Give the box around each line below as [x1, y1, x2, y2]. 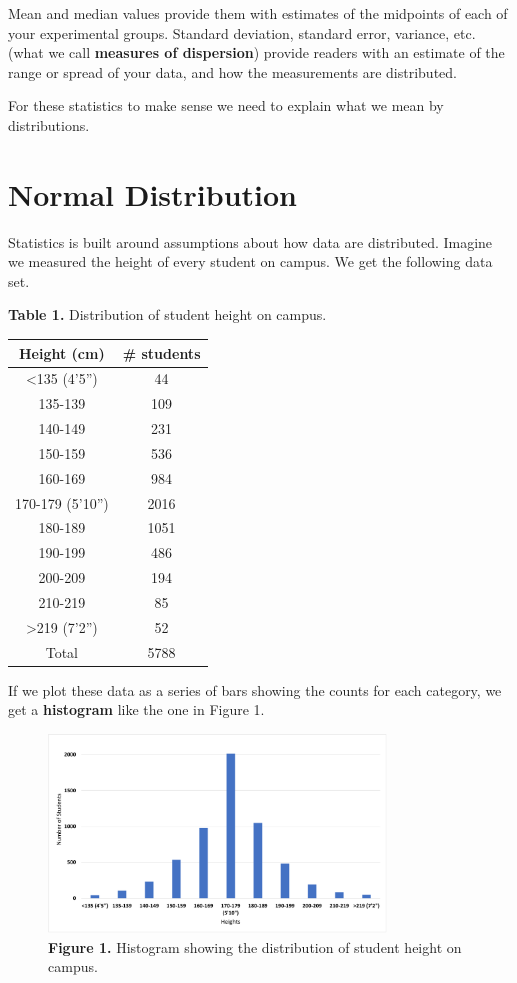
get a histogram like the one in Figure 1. [8, 699, 265, 720]
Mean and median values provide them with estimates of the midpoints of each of [8, 3, 508, 23]
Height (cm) [19, 342, 105, 363]
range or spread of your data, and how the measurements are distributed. [8, 61, 457, 82]
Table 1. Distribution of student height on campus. [8, 304, 327, 325]
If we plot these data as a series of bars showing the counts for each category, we [8, 679, 502, 700]
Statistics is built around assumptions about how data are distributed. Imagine [8, 231, 493, 252]
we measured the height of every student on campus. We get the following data [8, 251, 493, 272]
